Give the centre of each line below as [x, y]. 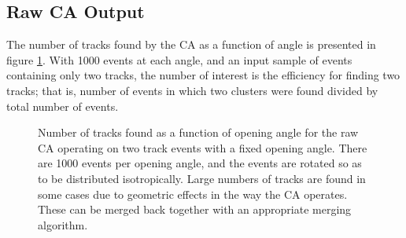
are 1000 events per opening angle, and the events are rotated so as [200, 163]
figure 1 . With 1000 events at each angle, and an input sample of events [179, 59]
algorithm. [63, 224]
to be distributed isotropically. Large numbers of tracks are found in [202, 178]
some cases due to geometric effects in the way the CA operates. [193, 194]
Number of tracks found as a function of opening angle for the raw [198, 132]
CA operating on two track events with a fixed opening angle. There [203, 147]
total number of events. [63, 106]
